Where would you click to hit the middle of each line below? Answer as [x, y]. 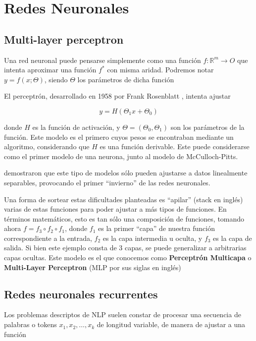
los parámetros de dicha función [126, 79]
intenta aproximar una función [50, 70]
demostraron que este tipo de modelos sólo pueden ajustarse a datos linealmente [126, 173]
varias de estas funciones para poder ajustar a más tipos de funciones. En [115, 209]
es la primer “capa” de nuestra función [156, 228]
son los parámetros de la [207, 127]
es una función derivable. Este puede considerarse [175, 146]
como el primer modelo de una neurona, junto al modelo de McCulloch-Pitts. [121, 156]
